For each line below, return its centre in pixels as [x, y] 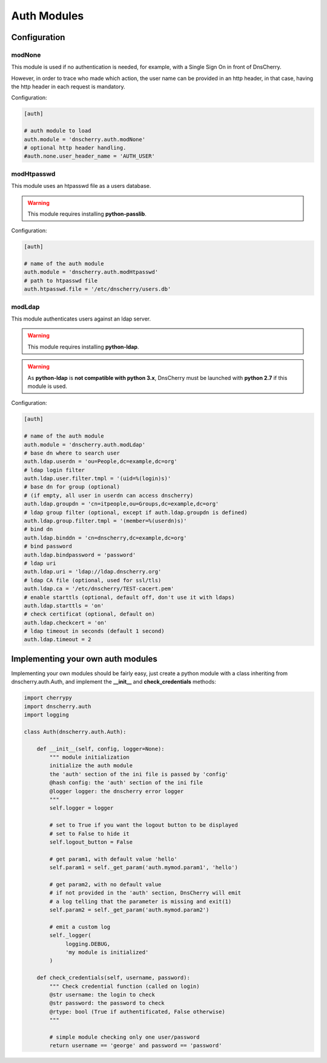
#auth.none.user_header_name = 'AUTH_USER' [90, 156]
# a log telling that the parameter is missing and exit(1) [140, 901]
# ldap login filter [54, 470]
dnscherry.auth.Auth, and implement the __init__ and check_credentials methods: [114, 682]
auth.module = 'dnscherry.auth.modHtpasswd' [91, 272]
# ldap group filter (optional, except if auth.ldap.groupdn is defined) [136, 512]
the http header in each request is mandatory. [68, 87]
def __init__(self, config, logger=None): [101, 749]
